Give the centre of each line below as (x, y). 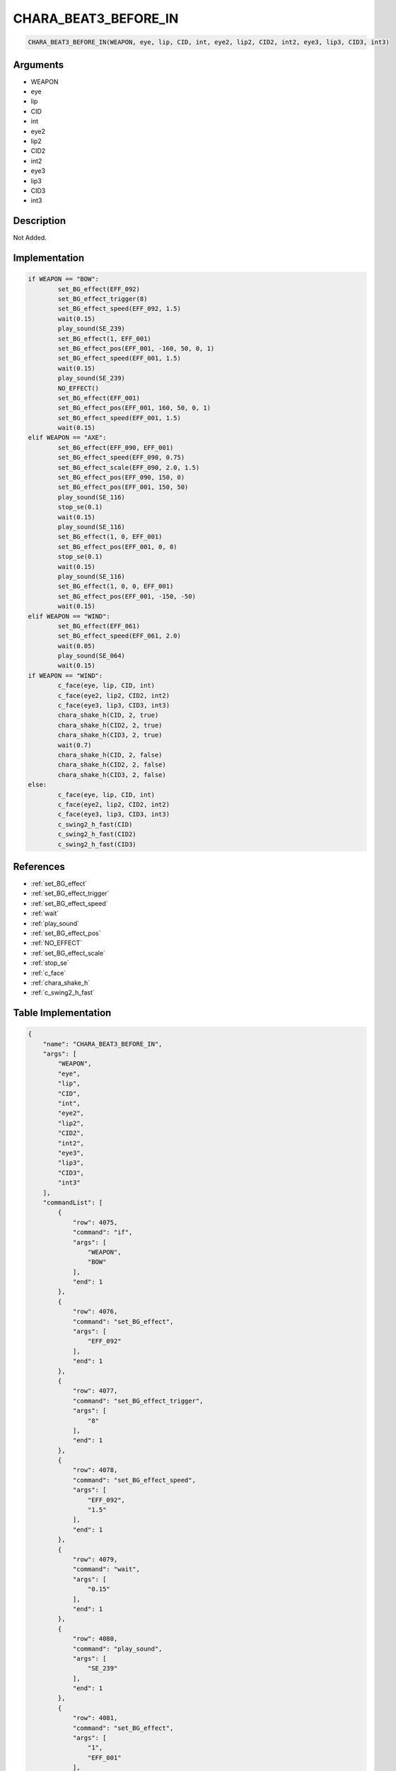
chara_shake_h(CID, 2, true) (108, 715)
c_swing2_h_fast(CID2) (97, 834)
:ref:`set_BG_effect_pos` (66, 933)
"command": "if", (103, 1232)
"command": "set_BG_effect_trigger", (138, 1401)
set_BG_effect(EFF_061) (99, 626)
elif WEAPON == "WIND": (69, 616)
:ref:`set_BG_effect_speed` (70, 903)
